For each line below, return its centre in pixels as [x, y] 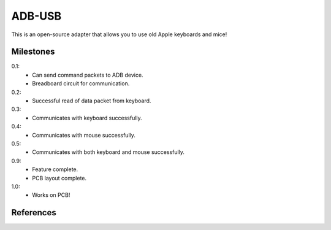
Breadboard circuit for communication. [81, 83]
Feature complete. [55, 169]
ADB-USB [36, 16]
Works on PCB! [51, 195]
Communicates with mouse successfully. [84, 135]
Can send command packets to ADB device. [88, 75]
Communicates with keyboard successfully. [87, 118]
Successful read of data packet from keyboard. [92, 101]
